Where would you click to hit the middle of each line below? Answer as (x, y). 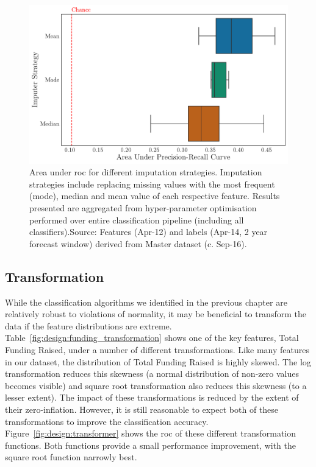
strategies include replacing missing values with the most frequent (152, 184)
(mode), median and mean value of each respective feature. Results (155, 196)
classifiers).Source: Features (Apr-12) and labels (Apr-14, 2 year (149, 232)
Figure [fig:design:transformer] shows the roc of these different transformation (151, 433)
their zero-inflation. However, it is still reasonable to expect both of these (142, 409)
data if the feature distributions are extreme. (88, 325)
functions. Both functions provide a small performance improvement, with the (150, 445)
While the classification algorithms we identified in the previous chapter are (146, 302)
